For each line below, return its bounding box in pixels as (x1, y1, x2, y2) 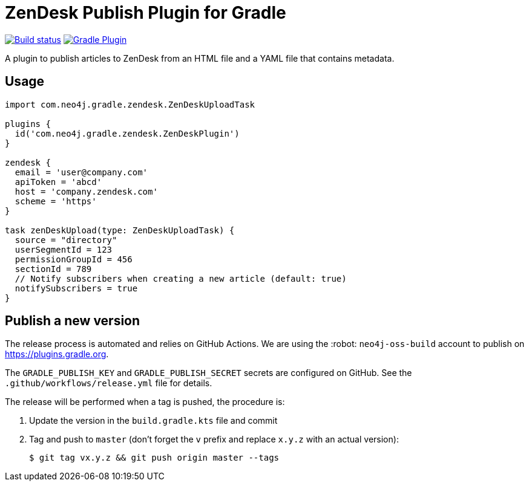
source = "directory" (15, 235, 117, 245)
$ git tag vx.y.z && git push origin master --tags (29, 453, 280, 463)
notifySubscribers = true (15, 283, 138, 293)
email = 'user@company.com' (15, 167, 148, 177)
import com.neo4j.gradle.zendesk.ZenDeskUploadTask (5, 99, 255, 109)
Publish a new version (5, 313, 140, 329)
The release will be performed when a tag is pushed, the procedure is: (5, 397, 285, 407)
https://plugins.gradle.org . (5, 349, 109, 360)
